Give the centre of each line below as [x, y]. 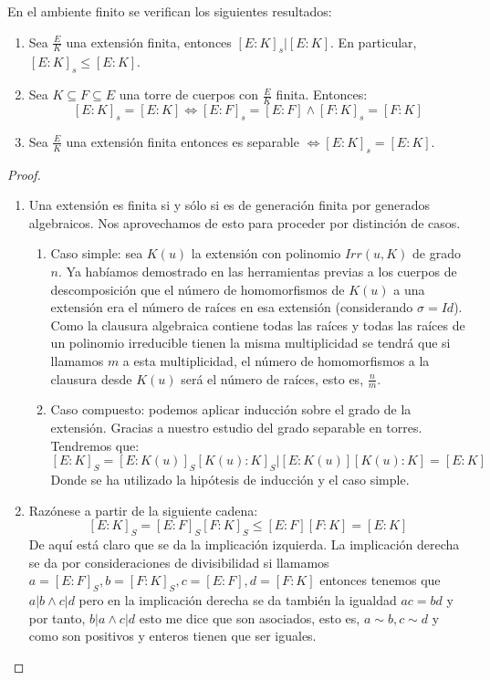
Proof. [24, 174]
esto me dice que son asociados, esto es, [250, 617]
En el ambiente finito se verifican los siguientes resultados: [170, 11]
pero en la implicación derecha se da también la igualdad [238, 599]
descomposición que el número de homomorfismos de [198, 289]
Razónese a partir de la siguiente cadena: [143, 510]
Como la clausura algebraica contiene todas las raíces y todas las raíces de [258, 324]
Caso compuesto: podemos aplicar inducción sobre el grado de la [231, 409]
